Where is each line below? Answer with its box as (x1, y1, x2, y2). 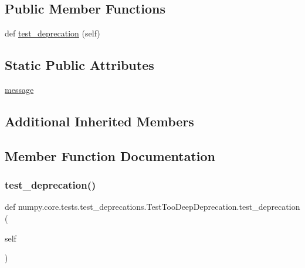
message (5, 83, 34, 95)
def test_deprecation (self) (5, 27, 100, 39)
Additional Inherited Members (5, 112, 194, 130)
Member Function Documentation (5, 146, 216, 165)
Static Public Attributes (5, 56, 154, 74)
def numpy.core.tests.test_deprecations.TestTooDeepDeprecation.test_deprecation (5, 200, 300, 213)
